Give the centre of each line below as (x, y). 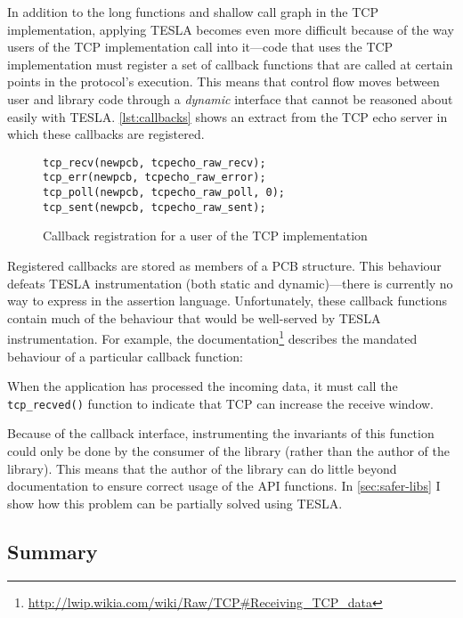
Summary (53, 551)
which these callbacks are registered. (106, 134)
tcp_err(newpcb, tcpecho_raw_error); (154, 178)
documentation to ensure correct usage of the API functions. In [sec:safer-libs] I (224, 486)
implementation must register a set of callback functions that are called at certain (230, 64)
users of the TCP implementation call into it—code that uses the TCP (200, 47)
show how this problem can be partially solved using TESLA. (175, 503)
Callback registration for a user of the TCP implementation (205, 236)
